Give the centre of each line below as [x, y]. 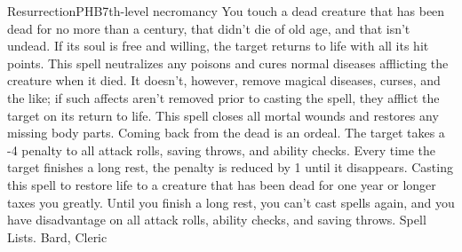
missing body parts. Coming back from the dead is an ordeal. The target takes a [226, 133]
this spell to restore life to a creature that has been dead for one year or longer [222, 184]
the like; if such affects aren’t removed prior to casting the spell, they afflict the [223, 97]
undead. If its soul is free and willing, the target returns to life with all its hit [218, 46]
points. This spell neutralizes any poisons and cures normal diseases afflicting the [228, 63]
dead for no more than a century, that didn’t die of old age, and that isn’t [209, 28]
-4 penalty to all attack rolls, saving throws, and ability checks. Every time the [222, 150]
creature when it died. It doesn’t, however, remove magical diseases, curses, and [224, 80]
